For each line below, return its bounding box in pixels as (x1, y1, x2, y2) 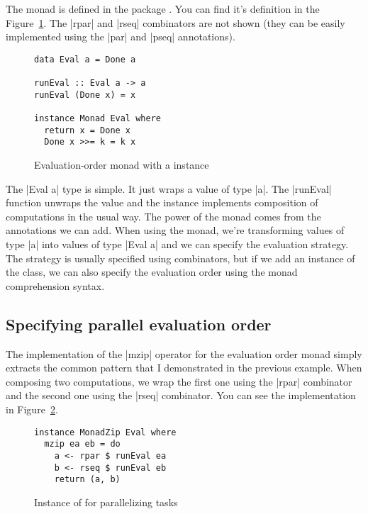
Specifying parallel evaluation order (6, 313, 272, 335)
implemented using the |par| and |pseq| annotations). (6, 29, 235, 44)
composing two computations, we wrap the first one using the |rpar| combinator (6, 374, 352, 389)
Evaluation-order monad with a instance (34, 157, 209, 172)
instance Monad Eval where (34, 113, 161, 124)
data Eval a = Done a (34, 54, 136, 65)
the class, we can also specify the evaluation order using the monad (6, 264, 298, 279)
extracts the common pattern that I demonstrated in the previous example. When (6, 360, 362, 375)
